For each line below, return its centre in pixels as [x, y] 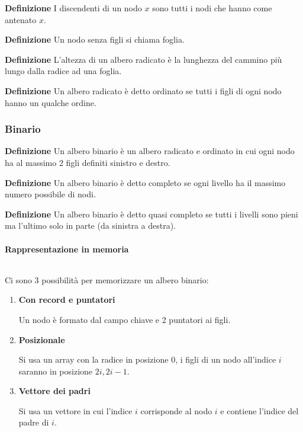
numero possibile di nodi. [50, 194]
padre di [34, 422]
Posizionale [42, 339]
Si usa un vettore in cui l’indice [75, 410]
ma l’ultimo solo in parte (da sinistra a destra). [90, 225]
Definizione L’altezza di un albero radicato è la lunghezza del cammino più [144, 59]
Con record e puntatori [67, 300]
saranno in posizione [56, 371]
